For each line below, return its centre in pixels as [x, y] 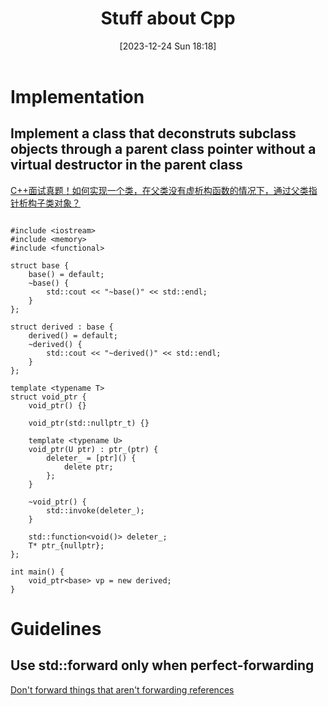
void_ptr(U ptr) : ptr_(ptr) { [93, 449]
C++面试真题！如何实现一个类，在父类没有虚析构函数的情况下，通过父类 [159, 190]
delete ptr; [88, 467]
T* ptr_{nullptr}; [66, 545]
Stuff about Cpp [168, 18]
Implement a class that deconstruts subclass [153, 133]
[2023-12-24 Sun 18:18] [168, 46]
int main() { [37, 572]
